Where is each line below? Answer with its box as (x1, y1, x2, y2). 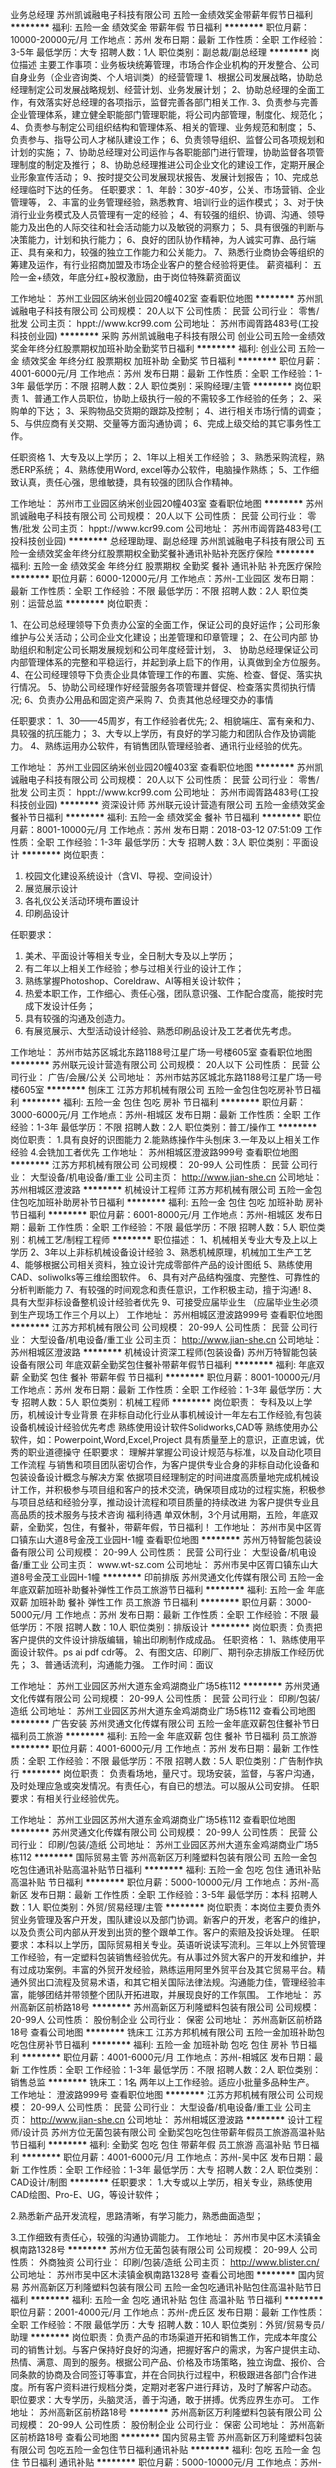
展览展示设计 (24, 883, 78, 894)
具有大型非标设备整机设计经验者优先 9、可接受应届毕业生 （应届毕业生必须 (10, 1296, 319, 1308)
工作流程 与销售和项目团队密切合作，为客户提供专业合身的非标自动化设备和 (10, 1459, 320, 1470)
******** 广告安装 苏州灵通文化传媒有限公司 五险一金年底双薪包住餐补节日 (10, 1718, 320, 1729)
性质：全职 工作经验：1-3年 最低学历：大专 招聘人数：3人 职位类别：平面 (10, 836, 311, 848)
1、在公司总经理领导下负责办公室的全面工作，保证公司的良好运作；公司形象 (10, 619, 321, 630)
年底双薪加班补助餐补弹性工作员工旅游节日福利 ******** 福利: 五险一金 (10, 1584, 305, 1595)
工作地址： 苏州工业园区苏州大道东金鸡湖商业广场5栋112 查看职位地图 (10, 1814, 297, 1825)
